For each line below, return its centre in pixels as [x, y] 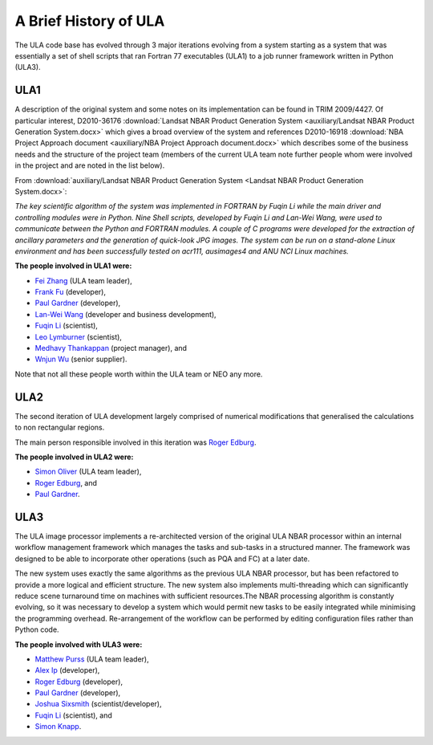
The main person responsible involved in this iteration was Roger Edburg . [136, 442]
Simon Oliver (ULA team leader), [88, 472]
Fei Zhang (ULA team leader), [83, 280]
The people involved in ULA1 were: [73, 266]
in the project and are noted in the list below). [90, 165]
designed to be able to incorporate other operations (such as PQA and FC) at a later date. [162, 559]
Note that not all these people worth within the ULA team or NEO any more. [139, 374]
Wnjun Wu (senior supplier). [81, 359]
